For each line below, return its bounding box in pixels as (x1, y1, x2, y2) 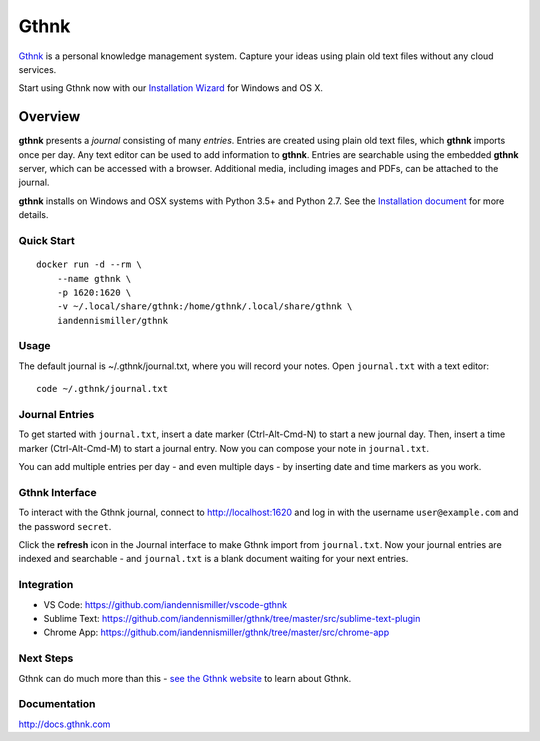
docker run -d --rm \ (36, 259, 142, 270)
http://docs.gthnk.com (18, 718, 111, 730)
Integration (18, 578, 74, 592)
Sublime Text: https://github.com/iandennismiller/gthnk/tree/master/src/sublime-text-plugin (43, 613, 421, 624)
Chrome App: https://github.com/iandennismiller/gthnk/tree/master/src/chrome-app (43, 626, 390, 639)
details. (18, 209, 49, 221)
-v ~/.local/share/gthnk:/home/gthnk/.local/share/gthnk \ (56, 301, 353, 312)
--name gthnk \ (56, 273, 132, 284)
